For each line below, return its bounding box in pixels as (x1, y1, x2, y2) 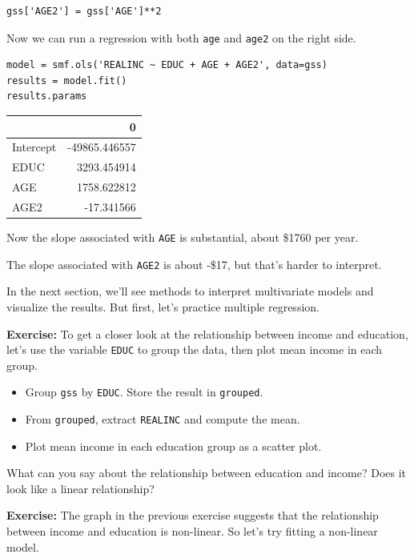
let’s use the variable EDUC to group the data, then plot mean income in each (6, 341, 383, 358)
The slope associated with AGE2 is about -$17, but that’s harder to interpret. (6, 255, 382, 272)
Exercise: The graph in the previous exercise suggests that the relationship (6, 507, 379, 524)
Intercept (12, 138, 57, 155)
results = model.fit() (6, 74, 127, 86)
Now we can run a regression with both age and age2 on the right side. (6, 29, 356, 46)
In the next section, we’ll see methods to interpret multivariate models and (6, 283, 374, 299)
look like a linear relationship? (6, 480, 155, 496)
